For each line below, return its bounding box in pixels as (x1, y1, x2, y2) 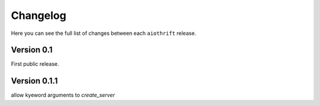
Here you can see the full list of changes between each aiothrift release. (11, 30, 197, 37)
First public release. (11, 60, 59, 68)
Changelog (11, 9, 66, 22)
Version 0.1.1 (11, 76, 58, 86)
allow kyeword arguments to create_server (11, 92, 116, 99)
